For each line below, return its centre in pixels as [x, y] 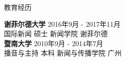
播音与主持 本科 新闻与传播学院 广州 [63, 53]
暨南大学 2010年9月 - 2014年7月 [54, 43]
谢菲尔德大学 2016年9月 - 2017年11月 [62, 24]
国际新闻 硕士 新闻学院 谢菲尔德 [56, 33]
